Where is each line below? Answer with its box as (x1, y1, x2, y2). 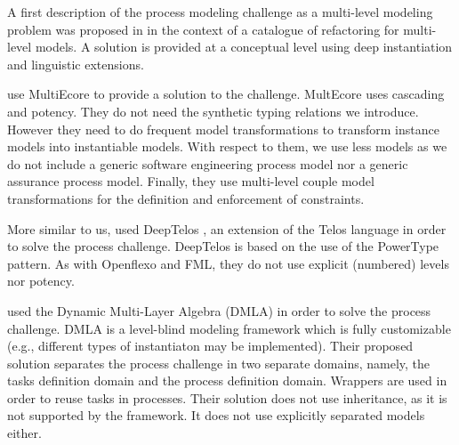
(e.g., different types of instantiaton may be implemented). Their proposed (7, 336, 414, 355)
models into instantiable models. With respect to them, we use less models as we (7, 137, 447, 156)
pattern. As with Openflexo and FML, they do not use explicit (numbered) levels (7, 254, 449, 272)
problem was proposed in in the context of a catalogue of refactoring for (7, 20, 399, 38)
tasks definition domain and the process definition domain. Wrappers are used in (7, 371, 447, 390)
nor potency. (7, 271, 75, 290)
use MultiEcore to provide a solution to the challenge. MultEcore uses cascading (7, 85, 445, 103)
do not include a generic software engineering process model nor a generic (7, 154, 408, 173)
